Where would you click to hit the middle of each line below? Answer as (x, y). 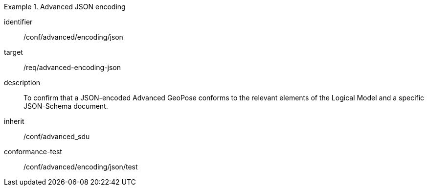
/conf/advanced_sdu (57, 136)
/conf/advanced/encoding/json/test (81, 167)
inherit (14, 121)
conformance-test (33, 152)
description (22, 83)
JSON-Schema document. (66, 106)
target (13, 52)
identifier (18, 22)
